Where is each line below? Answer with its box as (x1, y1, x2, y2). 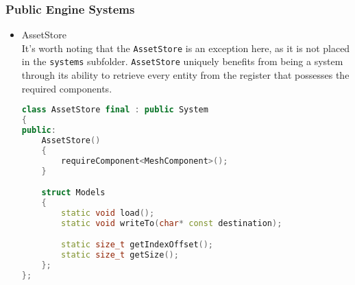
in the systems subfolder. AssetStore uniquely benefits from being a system (21, 54, 343, 69)
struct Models (41, 188, 106, 198)
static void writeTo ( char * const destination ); (61, 218, 282, 228)
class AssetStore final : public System (21, 105, 208, 115)
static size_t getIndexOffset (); (61, 240, 214, 250)
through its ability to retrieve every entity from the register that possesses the (21, 68, 350, 82)
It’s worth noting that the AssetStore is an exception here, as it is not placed (21, 40, 350, 55)
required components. (21, 81, 112, 95)
